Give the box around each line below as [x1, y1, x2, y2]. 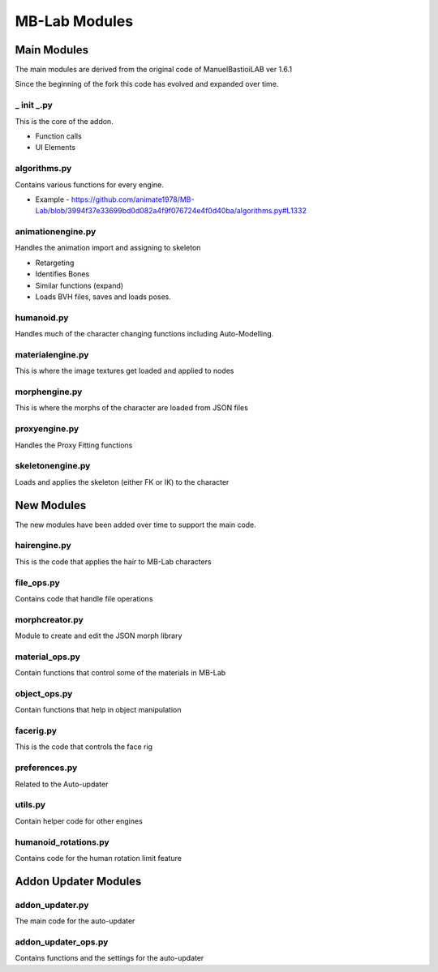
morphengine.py [15, 386, 83, 397]
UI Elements [35, 143, 76, 152]
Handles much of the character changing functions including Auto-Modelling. [15, 329, 274, 339]
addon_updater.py [15, 899, 89, 910]
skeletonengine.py [15, 460, 91, 472]
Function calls [35, 131, 83, 141]
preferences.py [15, 762, 78, 773]
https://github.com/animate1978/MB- [71, 195, 195, 204]
